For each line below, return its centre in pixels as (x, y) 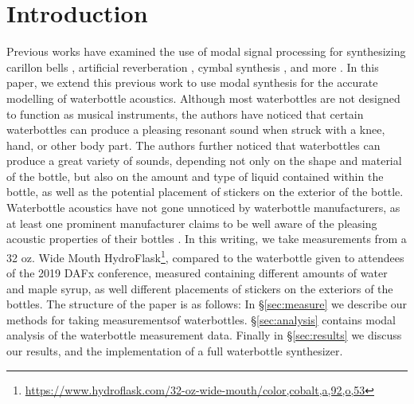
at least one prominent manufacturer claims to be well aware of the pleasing (192, 223)
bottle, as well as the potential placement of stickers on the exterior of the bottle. (205, 192)
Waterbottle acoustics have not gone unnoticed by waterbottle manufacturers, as (203, 208)
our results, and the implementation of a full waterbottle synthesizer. (175, 351)
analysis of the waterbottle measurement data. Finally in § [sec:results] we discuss (204, 335)
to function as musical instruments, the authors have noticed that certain (185, 114)
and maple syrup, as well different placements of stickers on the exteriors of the (200, 288)
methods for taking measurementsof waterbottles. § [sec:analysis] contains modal (201, 319)
